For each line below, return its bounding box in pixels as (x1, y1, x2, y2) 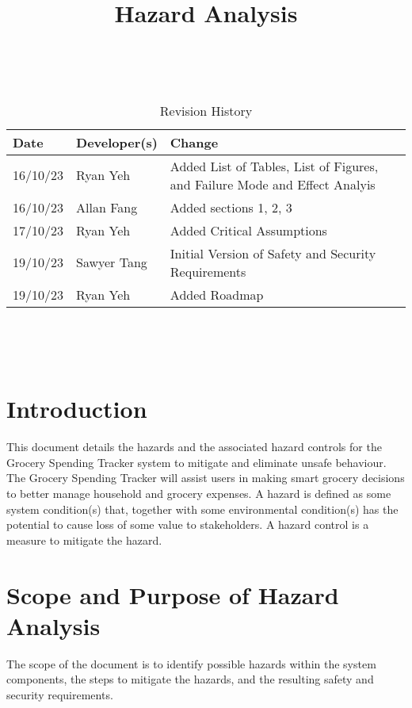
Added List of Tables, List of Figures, (170, 156, 379, 175)
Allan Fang (76, 197, 138, 216)
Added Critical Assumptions (170, 220, 327, 239)
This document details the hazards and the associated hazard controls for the (6, 438, 382, 455)
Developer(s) (76, 132, 158, 151)
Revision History (159, 101, 253, 120)
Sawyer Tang (76, 253, 147, 272)
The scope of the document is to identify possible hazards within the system (6, 655, 376, 672)
